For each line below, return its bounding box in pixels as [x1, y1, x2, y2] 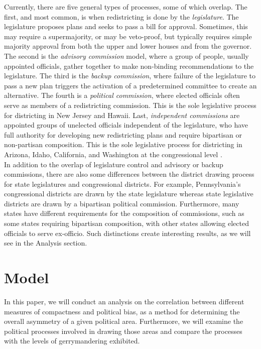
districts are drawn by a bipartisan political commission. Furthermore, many [4, 198, 239, 208]
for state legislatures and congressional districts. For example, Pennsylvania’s [4, 178, 241, 189]
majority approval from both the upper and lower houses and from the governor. [4, 41, 252, 51]
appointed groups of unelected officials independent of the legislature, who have [4, 120, 248, 130]
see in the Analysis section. [4, 238, 87, 248]
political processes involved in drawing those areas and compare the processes [4, 325, 242, 336]
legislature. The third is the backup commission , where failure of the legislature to [4, 70, 255, 81]
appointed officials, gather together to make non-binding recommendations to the [4, 60, 254, 71]
